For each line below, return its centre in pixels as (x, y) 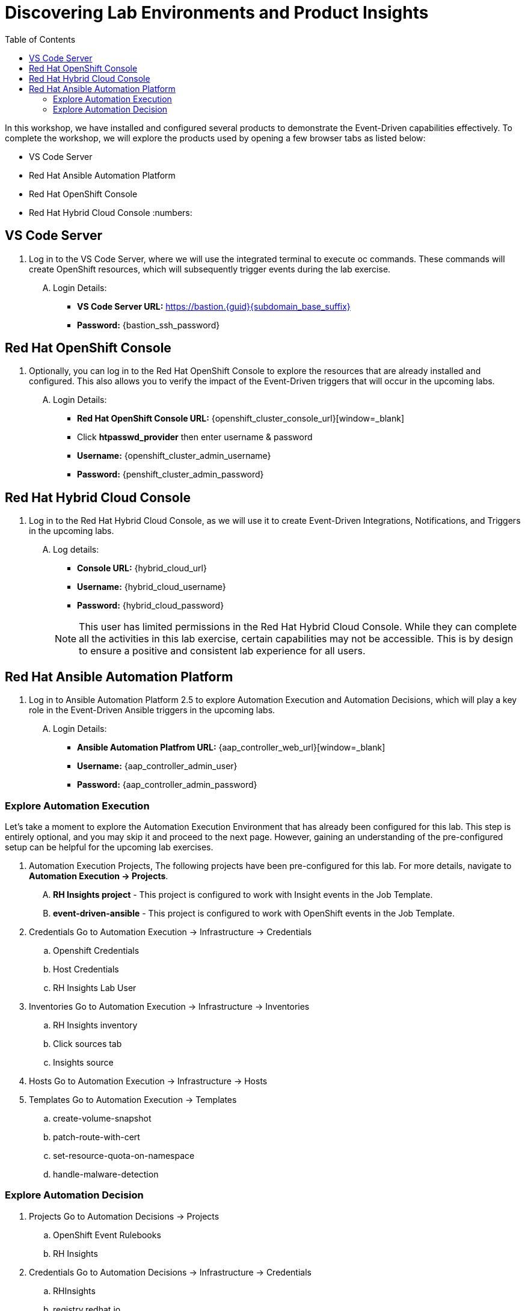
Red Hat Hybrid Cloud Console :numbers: (111, 212)
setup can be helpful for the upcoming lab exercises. (109, 847)
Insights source (83, 1062)
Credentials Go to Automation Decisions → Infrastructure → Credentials (170, 1272)
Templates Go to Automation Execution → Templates (133, 1099)
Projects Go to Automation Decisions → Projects (124, 1216)
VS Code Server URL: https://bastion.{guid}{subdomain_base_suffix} (214, 306)
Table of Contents (40, 39)
